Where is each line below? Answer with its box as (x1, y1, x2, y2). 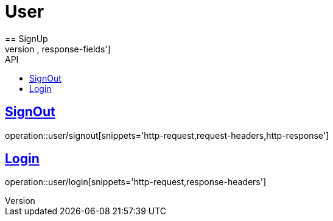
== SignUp (5, 33, 48, 44)
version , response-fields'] (5, 43, 111, 54)
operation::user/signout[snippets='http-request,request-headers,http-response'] (5, 130, 329, 141)
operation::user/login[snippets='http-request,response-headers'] (5, 177, 267, 188)
